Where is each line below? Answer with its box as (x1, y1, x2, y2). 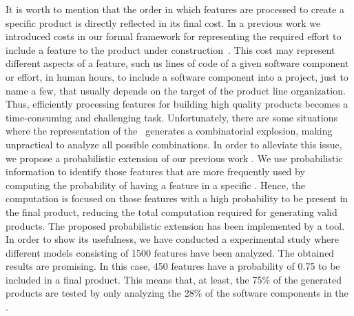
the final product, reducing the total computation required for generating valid (6, 204, 337, 219)
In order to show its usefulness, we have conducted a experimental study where (6, 232, 339, 246)
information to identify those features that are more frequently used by (6, 164, 305, 179)
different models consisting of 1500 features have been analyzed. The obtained (6, 245, 335, 259)
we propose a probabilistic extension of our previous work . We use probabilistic (6, 150, 343, 165)
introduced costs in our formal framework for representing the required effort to (6, 29, 342, 43)
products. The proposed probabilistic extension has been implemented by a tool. (6, 218, 345, 233)
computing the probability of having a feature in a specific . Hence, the (6, 177, 305, 192)
